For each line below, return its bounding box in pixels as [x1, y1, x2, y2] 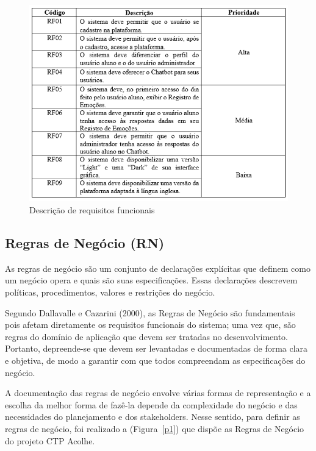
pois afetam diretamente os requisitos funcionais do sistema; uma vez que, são [5, 318, 296, 331]
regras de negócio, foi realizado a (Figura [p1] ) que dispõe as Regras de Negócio [5, 422, 304, 435]
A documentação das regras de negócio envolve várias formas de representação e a [5, 386, 311, 399]
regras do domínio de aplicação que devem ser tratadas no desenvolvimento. [5, 330, 288, 343]
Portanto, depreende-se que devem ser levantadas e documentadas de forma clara [5, 342, 308, 355]
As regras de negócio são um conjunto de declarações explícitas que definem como [5, 261, 311, 274]
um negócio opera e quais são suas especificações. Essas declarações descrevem [5, 274, 298, 286]
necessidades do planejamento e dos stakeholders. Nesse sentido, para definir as [5, 410, 300, 423]
